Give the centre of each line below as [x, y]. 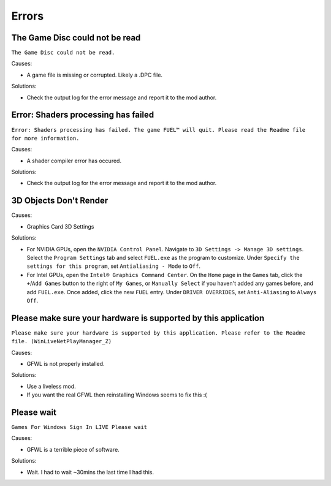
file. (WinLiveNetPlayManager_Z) [62, 341]
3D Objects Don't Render [60, 201]
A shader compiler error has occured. [74, 161]
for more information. [45, 138]
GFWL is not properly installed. [66, 363]
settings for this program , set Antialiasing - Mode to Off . [113, 266]
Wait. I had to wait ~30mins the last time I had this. [90, 472]
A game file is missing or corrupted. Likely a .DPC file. [94, 75]
